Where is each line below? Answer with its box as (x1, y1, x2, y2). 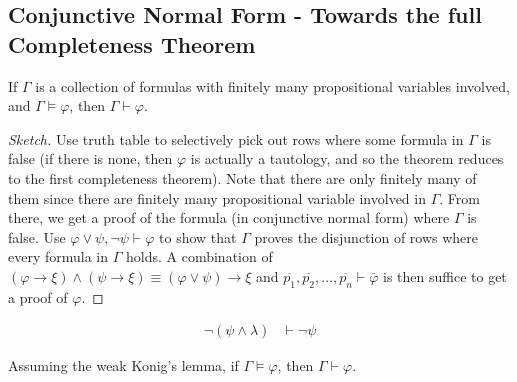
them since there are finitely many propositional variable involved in (8, 187, 426, 208)
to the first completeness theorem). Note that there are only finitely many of (8, 167, 477, 188)
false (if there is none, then (8, 148, 173, 169)
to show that (159, 226, 237, 247)
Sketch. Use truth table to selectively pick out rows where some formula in (8, 128, 464, 149)
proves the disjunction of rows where (254, 226, 479, 247)
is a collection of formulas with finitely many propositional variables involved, (35, 75, 510, 96)
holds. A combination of (125, 246, 273, 267)
